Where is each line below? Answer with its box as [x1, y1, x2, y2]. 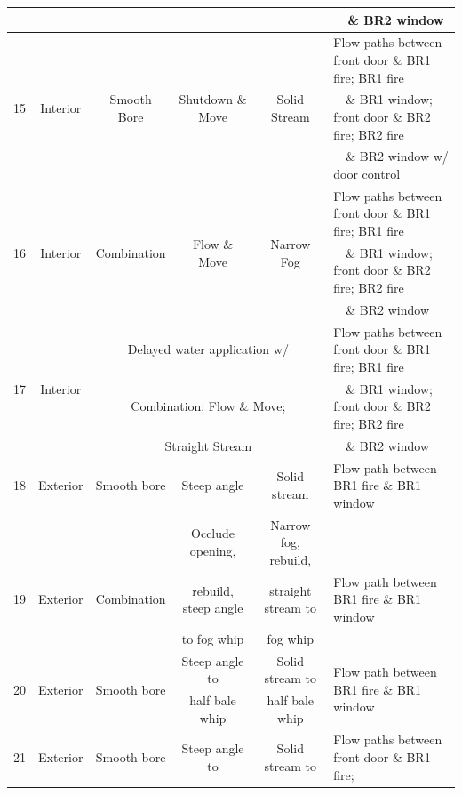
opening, [189, 542, 236, 560]
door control [333, 165, 401, 182]
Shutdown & [179, 90, 247, 108]
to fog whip [181, 629, 244, 647]
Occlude [191, 524, 235, 542]
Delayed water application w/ [127, 340, 289, 358]
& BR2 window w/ [346, 147, 449, 165]
